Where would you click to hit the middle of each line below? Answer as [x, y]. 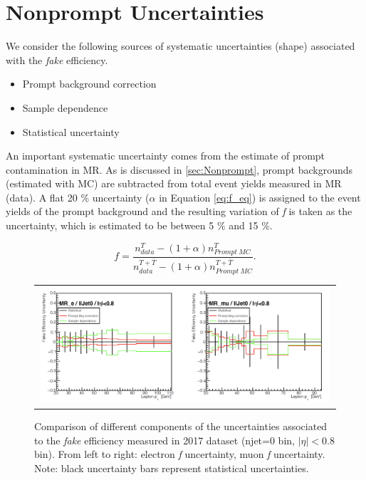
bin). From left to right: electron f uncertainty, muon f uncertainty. [180, 454]
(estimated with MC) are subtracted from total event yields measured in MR [174, 183]
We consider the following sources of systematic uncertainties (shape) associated [181, 46]
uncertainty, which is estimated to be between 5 [110, 225]
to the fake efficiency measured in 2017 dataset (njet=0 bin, [164, 440]
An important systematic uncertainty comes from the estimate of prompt [166, 156]
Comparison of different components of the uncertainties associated [181, 426]
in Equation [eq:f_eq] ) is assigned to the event [260, 197]
